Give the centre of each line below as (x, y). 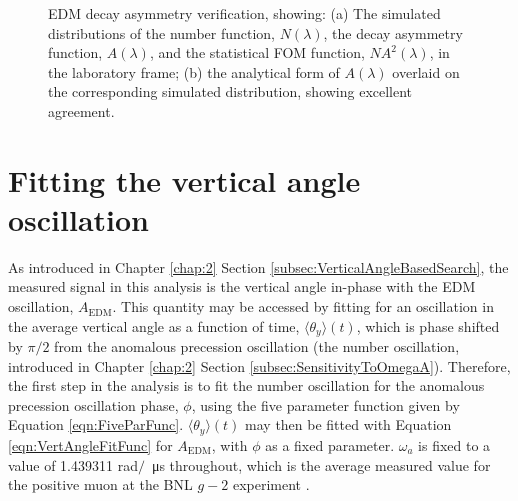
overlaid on (426, 71)
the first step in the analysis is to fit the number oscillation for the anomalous (246, 385)
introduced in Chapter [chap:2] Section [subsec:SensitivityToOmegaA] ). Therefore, (259, 365)
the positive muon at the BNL (100, 484)
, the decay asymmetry (393, 32)
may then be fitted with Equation (348, 424)
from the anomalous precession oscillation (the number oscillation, (257, 346)
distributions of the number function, (162, 32)
